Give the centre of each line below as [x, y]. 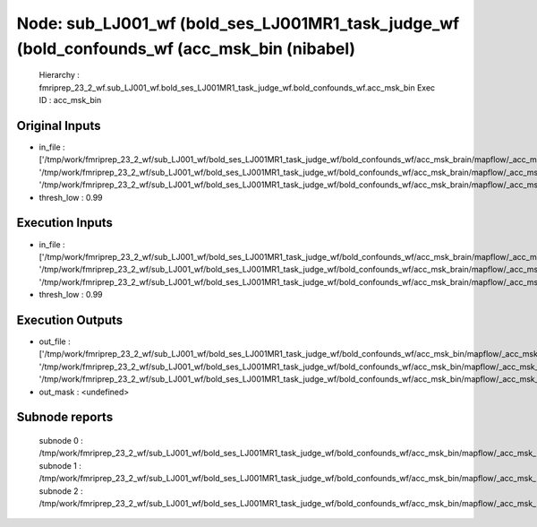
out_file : [55, 341]
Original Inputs [59, 125]
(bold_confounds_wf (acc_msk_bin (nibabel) [186, 48]
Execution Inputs [65, 223]
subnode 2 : [61, 491]
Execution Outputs [70, 320]
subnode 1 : [60, 465]
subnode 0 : [61, 440]
